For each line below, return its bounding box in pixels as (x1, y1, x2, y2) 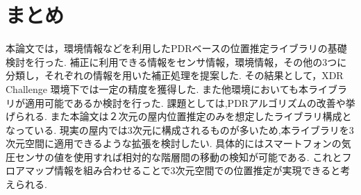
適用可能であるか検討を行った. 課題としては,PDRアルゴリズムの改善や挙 (24, 95, 355, 110)
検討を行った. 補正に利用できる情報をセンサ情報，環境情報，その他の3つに (6, 54, 347, 69)
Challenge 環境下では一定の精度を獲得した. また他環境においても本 (6, 81, 308, 96)
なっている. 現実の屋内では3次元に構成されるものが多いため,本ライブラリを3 (6, 122, 354, 137)
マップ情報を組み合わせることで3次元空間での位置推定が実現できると (24, 163, 341, 178)
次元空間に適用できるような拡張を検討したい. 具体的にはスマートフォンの (6, 136, 342, 151)
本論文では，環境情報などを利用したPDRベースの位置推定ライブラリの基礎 (6, 41, 347, 56)
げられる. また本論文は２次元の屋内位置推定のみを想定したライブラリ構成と (6, 109, 352, 124)
